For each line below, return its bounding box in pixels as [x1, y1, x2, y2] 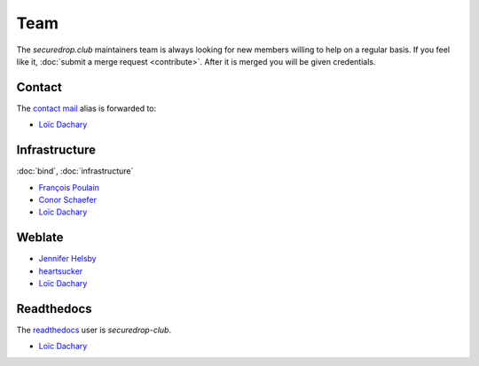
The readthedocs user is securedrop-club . [16, 324, 172, 335]
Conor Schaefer [38, 194, 97, 205]
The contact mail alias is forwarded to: [16, 103, 157, 113]
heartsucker [38, 266, 83, 276]
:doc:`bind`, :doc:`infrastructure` [16, 166, 134, 176]
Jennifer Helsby [38, 253, 97, 264]
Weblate [16, 230, 64, 245]
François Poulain [38, 182, 99, 192]
